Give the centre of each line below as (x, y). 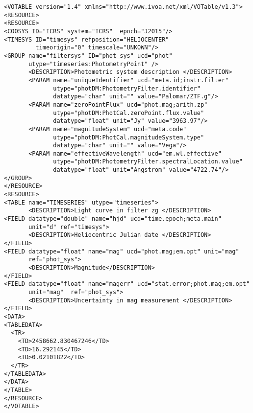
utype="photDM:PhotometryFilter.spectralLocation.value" (148, 162)
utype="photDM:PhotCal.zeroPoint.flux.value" (129, 113)
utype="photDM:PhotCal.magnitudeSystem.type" (129, 137)
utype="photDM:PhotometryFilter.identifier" (127, 88)
